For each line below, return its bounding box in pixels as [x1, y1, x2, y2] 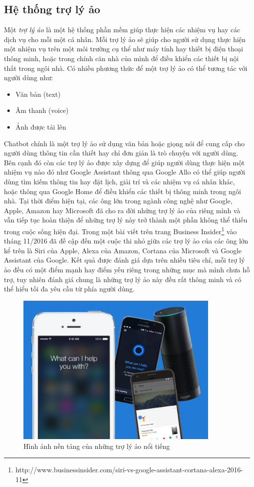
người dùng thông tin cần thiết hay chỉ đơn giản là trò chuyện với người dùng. [4, 148, 238, 158]
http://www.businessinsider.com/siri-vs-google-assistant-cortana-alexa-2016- [15, 465, 243, 475]
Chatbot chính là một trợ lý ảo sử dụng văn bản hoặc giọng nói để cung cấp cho [4, 138, 245, 148]
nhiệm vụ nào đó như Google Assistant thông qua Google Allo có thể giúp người [4, 167, 245, 177]
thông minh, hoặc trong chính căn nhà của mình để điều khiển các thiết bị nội [4, 53, 239, 63]
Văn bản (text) [15, 89, 61, 99]
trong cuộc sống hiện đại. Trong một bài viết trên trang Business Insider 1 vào [4, 224, 237, 236]
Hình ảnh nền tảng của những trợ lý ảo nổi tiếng [23, 441, 170, 451]
